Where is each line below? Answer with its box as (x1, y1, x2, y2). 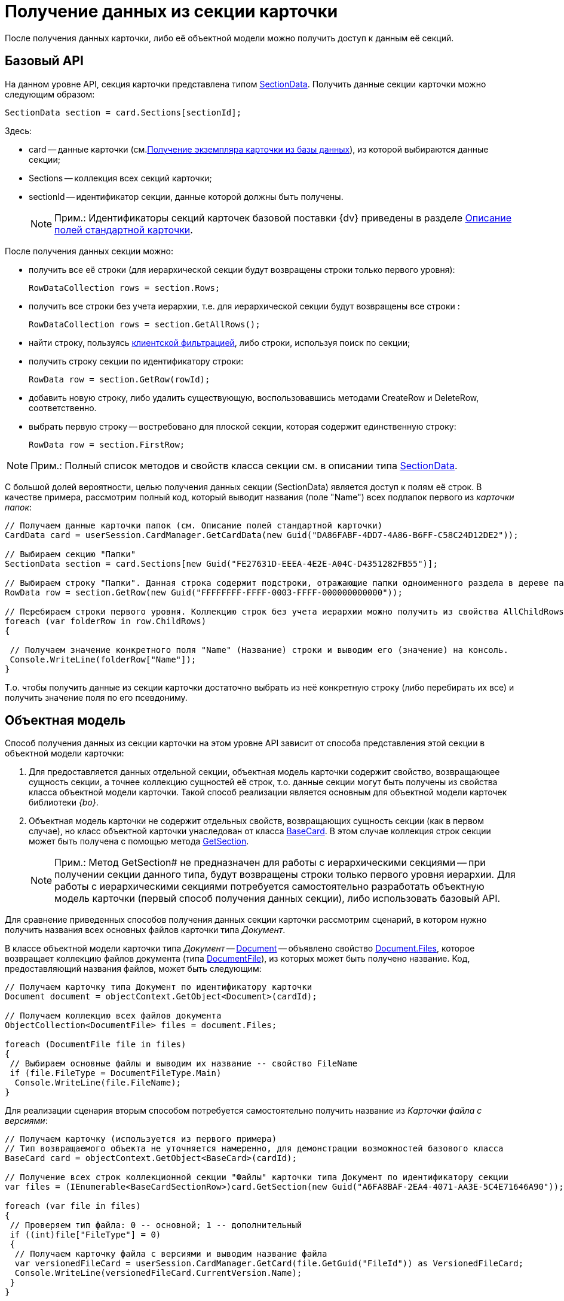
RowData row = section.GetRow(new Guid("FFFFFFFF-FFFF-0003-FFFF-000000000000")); (5, 587, 403, 597)
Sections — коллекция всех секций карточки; (29, 172, 212, 183)
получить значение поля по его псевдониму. (5, 692, 188, 703)
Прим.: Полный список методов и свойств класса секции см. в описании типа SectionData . (30, 459, 458, 472)
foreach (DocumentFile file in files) (5, 1039, 186, 1050)
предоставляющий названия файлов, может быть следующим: (5, 963, 262, 974)
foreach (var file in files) (5, 1201, 141, 1211)
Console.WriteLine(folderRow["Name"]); (10, 654, 197, 664)
